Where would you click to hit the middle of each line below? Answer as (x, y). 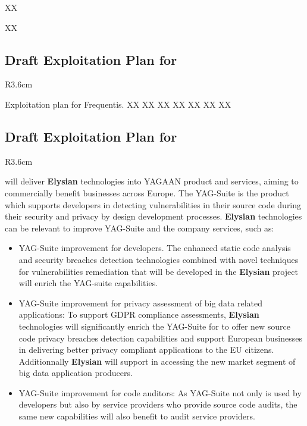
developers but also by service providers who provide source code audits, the (158, 404)
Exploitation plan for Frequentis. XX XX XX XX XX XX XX (118, 104)
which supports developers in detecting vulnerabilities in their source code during (153, 204)
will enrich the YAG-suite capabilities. (88, 283)
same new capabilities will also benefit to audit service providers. (137, 416)
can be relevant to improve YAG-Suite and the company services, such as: (140, 228)
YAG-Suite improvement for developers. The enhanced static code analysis (155, 248)
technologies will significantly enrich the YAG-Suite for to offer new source (155, 326)
